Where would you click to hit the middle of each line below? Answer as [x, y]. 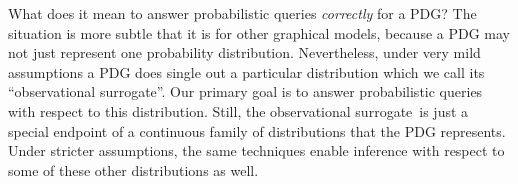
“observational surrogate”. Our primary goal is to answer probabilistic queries [245, 91]
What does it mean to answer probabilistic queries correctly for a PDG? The [242, 13]
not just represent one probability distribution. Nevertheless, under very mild [244, 52]
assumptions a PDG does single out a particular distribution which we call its [246, 71]
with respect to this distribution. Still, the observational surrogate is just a [238, 110]
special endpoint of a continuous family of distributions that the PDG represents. [257, 130]
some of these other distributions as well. [133, 169]
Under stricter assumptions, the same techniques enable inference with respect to [256, 150]
